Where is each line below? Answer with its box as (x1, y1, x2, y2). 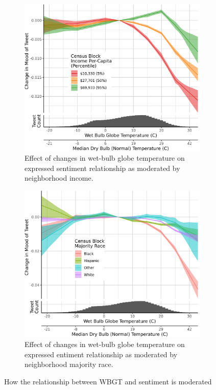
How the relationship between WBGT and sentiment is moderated (4, 376, 212, 386)
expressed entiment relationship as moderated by (25, 349, 178, 359)
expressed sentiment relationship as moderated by (25, 162, 180, 173)
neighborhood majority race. (25, 359, 113, 370)
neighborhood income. (25, 172, 93, 183)
